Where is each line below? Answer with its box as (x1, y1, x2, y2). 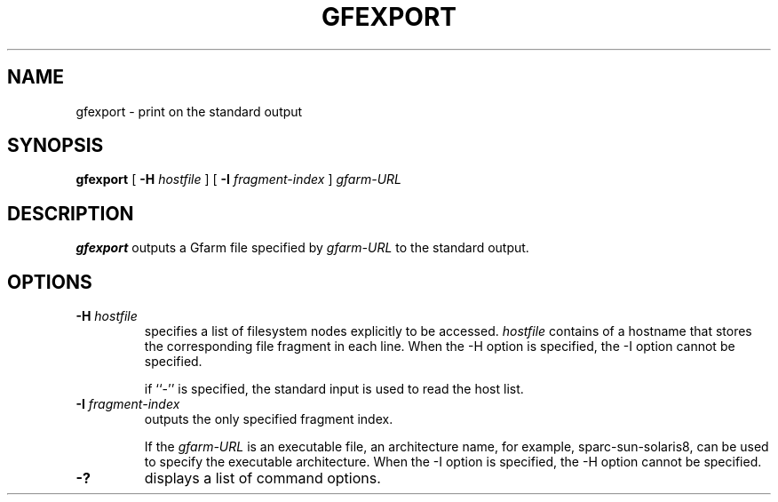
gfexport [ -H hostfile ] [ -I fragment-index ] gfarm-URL (75, 171, 401, 187)
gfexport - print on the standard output (75, 103, 303, 119)
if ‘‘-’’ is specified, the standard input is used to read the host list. (144, 381, 524, 397)
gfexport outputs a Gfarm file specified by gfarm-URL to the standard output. (75, 240, 529, 256)
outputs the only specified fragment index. (144, 411, 393, 427)
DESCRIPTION (7, 202, 134, 225)
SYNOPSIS (7, 134, 104, 157)
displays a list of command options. (144, 469, 381, 488)
